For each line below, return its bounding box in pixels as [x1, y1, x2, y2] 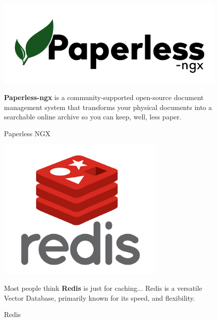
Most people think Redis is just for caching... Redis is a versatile [4, 282, 203, 293]
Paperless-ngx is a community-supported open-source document [4, 92, 204, 102]
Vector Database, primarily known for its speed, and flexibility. [4, 292, 195, 303]
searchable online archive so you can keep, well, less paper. [4, 111, 182, 122]
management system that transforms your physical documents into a [4, 102, 212, 112]
